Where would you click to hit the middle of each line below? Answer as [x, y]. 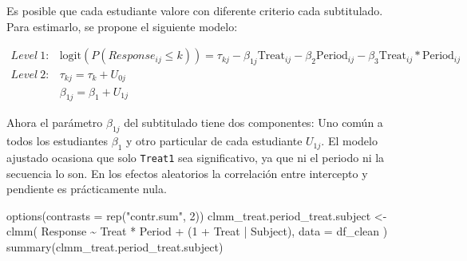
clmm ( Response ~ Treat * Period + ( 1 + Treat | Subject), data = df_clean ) [197, 231]
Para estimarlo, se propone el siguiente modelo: [122, 26]
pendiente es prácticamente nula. [87, 189]
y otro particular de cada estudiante [214, 141]
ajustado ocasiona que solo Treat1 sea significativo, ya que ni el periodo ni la [196, 157]
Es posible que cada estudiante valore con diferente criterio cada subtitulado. [195, 10]
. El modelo [349, 141]
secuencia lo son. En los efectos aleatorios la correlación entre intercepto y [187, 173]
